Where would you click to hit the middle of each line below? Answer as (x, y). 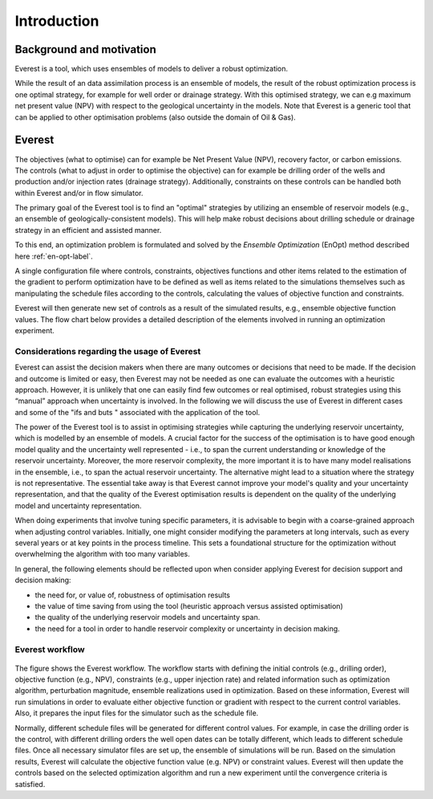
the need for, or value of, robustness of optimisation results (133, 595)
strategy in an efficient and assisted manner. (88, 230)
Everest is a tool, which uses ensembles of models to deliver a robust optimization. (152, 69)
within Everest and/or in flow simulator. (79, 193)
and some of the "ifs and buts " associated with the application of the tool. (138, 412)
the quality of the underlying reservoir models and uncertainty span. (148, 618)
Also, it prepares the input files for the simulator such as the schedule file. (137, 713)
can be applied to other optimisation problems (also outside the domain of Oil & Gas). (155, 117)
